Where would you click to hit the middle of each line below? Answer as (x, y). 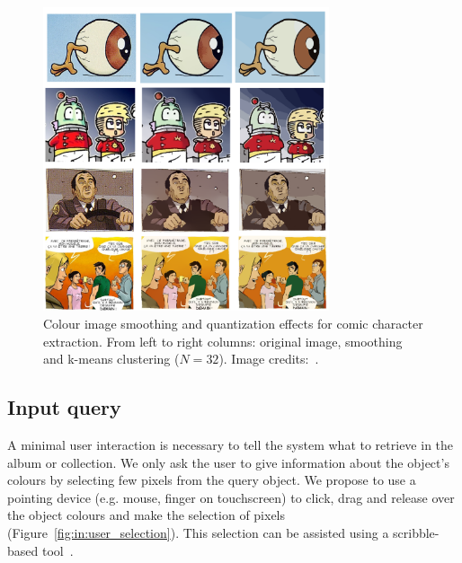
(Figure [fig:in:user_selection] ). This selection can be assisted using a (198, 533)
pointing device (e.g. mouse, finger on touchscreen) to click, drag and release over (231, 497)
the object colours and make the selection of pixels (147, 515)
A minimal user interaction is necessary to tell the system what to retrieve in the (231, 445)
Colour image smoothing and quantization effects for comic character (233, 324)
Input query (64, 407)
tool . (58, 550)
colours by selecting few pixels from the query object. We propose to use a (212, 480)
